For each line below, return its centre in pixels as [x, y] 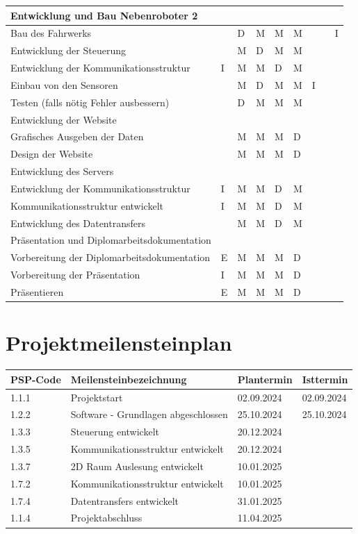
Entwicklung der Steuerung [68, 50]
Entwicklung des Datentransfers [78, 223]
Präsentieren [37, 292]
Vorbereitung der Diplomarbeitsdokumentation [111, 257]
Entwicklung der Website [64, 119]
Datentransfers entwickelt [124, 500]
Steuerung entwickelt [115, 432]
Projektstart [97, 397]
